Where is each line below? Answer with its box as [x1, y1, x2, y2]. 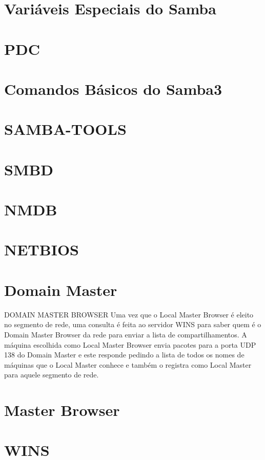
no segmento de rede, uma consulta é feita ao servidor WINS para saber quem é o [4, 319, 261, 330]
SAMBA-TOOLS [4, 118, 127, 139]
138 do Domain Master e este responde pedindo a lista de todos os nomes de [4, 349, 244, 360]
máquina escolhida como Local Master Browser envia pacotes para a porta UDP [4, 339, 256, 350]
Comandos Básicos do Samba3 [4, 78, 222, 99]
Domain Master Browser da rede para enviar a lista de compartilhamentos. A [4, 329, 247, 339]
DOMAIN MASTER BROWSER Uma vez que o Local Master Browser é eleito [4, 309, 254, 319]
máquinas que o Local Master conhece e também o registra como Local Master [4, 359, 252, 370]
